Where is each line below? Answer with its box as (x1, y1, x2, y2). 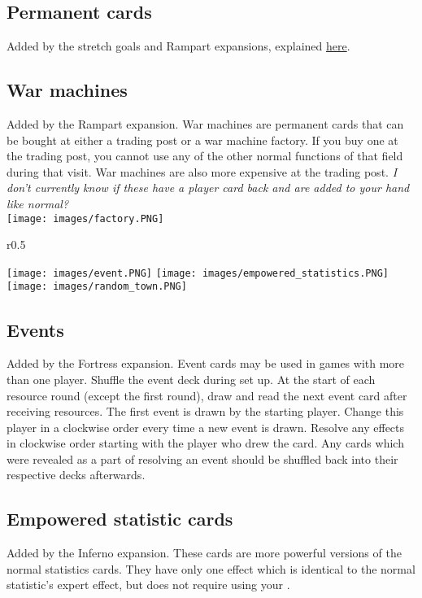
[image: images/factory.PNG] (7, 212, 164, 225)
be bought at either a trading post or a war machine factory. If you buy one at (7, 131, 398, 148)
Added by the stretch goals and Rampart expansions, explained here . (7, 37, 350, 55)
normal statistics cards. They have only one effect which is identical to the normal (7, 560, 415, 577)
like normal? (7, 194, 69, 212)
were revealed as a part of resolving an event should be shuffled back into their (7, 450, 398, 467)
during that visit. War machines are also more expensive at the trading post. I (7, 163, 398, 180)
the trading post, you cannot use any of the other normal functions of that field (7, 147, 403, 164)
